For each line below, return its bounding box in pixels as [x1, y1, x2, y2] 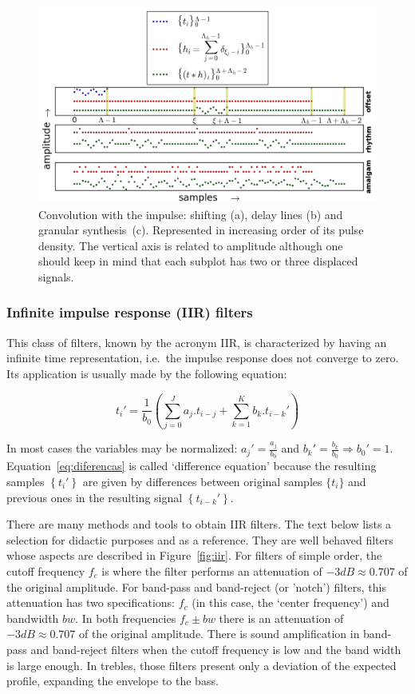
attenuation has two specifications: [6, 594, 176, 611]
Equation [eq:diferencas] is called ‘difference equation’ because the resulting [6, 457, 377, 474]
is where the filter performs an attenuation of [101, 562, 322, 579]
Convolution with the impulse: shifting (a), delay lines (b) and [38, 205, 343, 222]
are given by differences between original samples [82, 473, 322, 490]
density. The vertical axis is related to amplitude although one [38, 237, 343, 253]
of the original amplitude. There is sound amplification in [78, 625, 360, 642]
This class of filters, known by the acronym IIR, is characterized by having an [6, 333, 387, 350]
